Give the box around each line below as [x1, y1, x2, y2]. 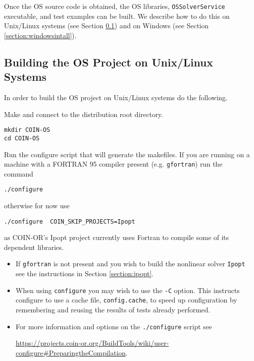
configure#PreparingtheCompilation [15, 347, 126, 358]
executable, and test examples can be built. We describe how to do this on [4, 10, 230, 21]
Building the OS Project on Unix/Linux [4, 54, 213, 69]
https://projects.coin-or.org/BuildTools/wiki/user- [15, 338, 169, 348]
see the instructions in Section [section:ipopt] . [15, 268, 154, 279]
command [4, 168, 34, 179]
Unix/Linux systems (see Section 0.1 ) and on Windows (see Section [4, 20, 209, 31]
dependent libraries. [4, 241, 64, 252]
